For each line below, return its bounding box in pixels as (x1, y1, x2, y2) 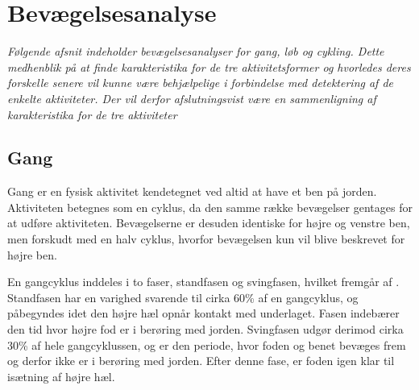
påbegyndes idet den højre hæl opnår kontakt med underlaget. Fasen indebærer (7, 305, 400, 322)
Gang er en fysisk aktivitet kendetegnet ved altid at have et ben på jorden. (7, 183, 377, 200)
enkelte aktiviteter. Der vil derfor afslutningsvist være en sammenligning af (7, 89, 376, 106)
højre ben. (7, 246, 57, 263)
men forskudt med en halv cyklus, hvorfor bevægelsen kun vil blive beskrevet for (7, 230, 405, 247)
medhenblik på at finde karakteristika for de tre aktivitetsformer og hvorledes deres (7, 58, 411, 75)
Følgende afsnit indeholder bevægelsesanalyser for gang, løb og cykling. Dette (7, 43, 384, 60)
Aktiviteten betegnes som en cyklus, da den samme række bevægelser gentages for (7, 198, 413, 215)
